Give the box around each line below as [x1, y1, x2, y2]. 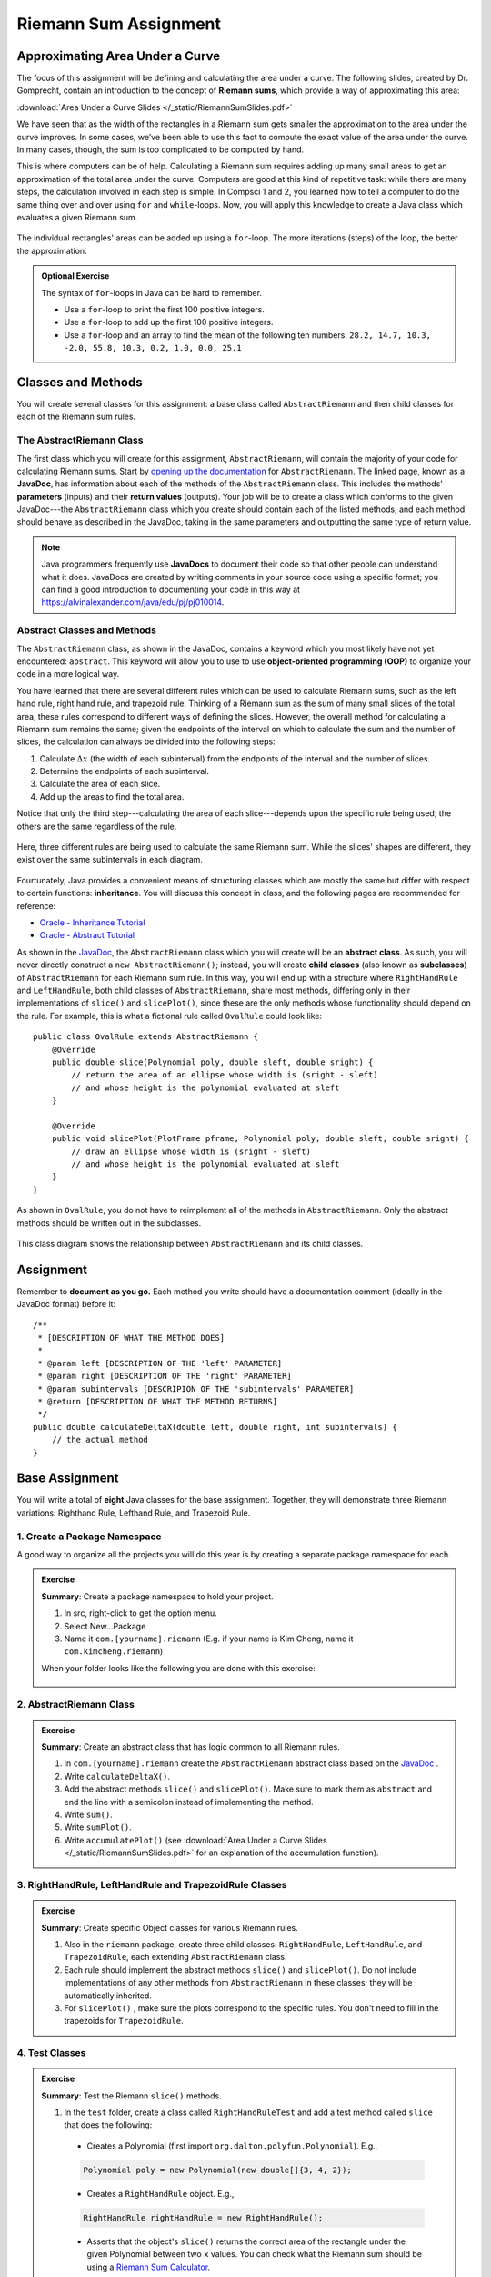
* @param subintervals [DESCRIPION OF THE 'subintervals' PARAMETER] [37, 1384, 355, 1394]
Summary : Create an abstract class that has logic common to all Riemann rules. [41, 1741, 340, 1752]
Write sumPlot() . [64, 1822, 132, 1833]
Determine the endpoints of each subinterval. [39, 766, 209, 777]
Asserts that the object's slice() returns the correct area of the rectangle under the [86, 2236, 406, 2247]
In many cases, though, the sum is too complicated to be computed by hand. [16, 144, 305, 155]
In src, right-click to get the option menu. [64, 1608, 217, 1618]
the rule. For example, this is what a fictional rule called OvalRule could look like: [16, 1010, 323, 1021]
